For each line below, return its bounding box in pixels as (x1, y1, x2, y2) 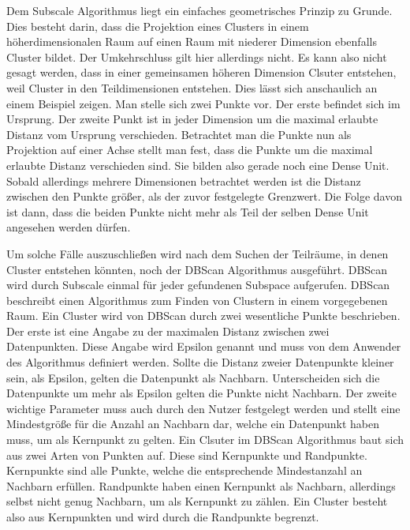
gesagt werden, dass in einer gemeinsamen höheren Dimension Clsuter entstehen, (6, 64, 397, 81)
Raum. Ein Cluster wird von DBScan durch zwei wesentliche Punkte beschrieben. (6, 307, 401, 324)
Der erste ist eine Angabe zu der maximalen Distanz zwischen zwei (6, 322, 330, 339)
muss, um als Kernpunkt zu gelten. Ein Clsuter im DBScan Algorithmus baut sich (6, 431, 404, 448)
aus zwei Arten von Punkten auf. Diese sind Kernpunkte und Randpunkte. (6, 446, 367, 463)
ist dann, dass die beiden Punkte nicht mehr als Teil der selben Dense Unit (6, 203, 369, 220)
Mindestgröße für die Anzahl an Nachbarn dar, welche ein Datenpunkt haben (6, 415, 379, 432)
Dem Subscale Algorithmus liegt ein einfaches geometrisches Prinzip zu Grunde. (6, 2, 393, 18)
